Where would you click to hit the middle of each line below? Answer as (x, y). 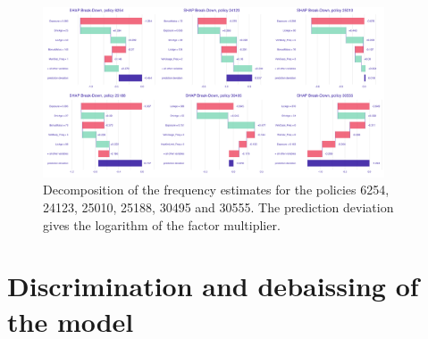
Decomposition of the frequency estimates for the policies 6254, (216, 190)
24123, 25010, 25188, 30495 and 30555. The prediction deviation (218, 207)
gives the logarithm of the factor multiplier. (162, 224)
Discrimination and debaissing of (213, 286)
